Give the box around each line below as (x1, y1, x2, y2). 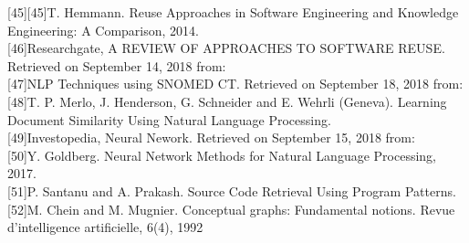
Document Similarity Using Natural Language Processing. (7, 110, 331, 129)
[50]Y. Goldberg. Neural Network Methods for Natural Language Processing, (7, 145, 436, 164)
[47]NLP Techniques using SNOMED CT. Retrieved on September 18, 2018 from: (7, 74, 464, 93)
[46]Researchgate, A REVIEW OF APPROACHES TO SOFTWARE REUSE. (7, 38, 445, 58)
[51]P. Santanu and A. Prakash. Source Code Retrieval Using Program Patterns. (7, 181, 456, 200)
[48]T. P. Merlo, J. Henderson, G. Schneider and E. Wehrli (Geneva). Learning (7, 91, 447, 111)
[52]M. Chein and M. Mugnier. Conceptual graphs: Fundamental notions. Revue (7, 199, 455, 218)
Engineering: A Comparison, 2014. (7, 20, 199, 39)
